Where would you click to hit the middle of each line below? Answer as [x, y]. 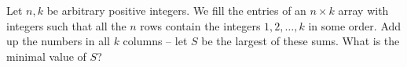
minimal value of [46, 56]
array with [363, 10]
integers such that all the [66, 25]
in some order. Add [355, 25]
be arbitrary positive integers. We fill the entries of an [176, 10]
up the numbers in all [58, 41]
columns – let [155, 41]
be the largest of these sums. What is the [301, 41]
